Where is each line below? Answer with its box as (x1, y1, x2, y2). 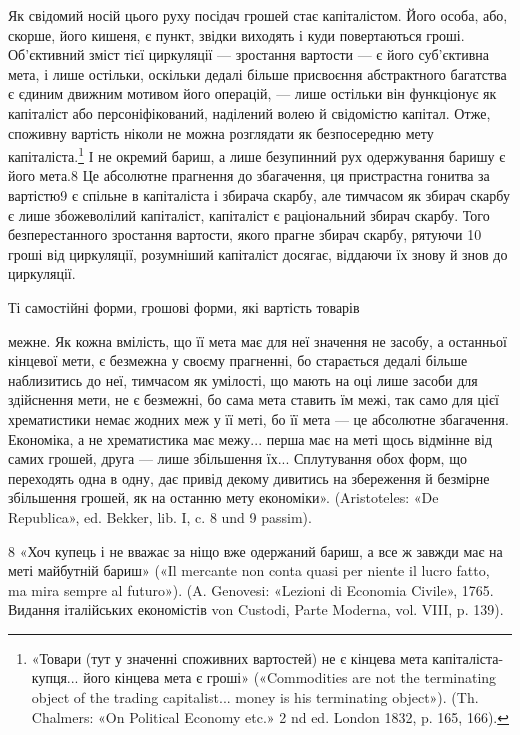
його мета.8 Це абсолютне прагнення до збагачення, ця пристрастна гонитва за (8, 165, 490, 186)
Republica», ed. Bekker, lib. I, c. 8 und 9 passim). (8, 506, 312, 527)
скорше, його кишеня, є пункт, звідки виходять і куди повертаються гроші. (8, 24, 465, 45)
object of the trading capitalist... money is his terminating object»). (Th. (31, 687, 479, 708)
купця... (31, 667, 79, 688)
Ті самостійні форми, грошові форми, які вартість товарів (8, 296, 360, 317)
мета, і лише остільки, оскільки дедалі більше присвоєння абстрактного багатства (8, 63, 507, 84)
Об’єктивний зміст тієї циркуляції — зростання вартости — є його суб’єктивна (8, 44, 489, 65)
